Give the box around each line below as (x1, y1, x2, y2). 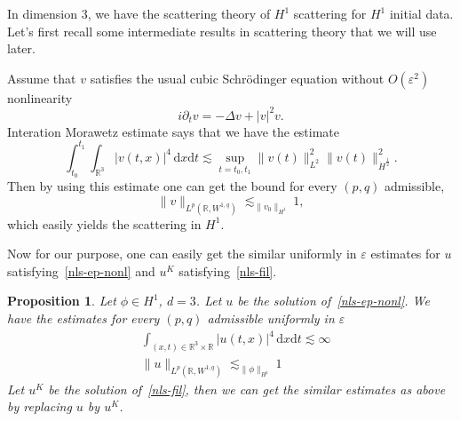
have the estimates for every (7, 309, 160, 327)
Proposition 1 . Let (7, 291, 116, 310)
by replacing (7, 397, 72, 416)
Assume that (7, 68, 76, 87)
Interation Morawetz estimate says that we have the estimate (7, 122, 340, 140)
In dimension (7, 4, 78, 22)
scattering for (293, 4, 367, 22)
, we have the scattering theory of (87, 4, 271, 22)
